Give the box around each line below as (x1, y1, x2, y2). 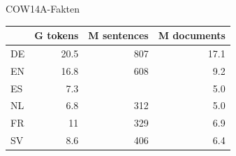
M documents (158, 28, 226, 43)
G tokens (34, 28, 79, 43)
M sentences (88, 28, 149, 43)
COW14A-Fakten (6, 1, 80, 15)
